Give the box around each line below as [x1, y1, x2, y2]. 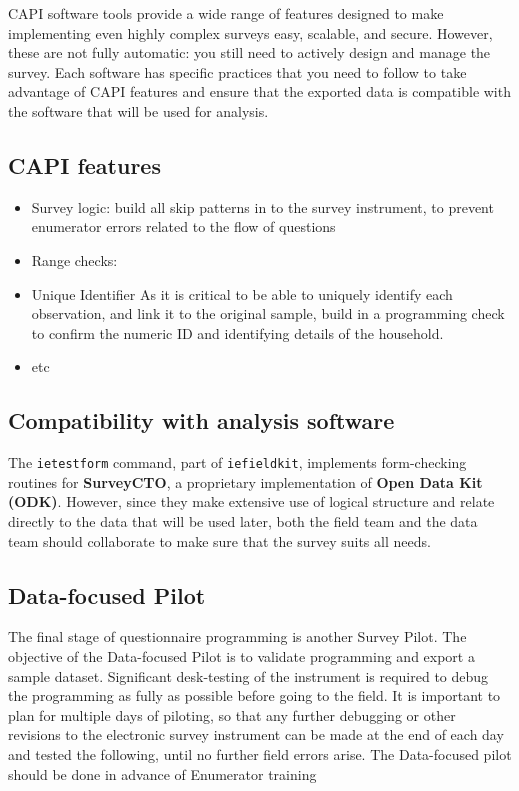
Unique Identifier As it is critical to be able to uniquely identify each [31, 283, 453, 304]
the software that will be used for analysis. [8, 100, 269, 121]
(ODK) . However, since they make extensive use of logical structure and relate [8, 491, 495, 512]
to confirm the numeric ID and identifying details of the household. [31, 322, 444, 343]
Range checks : [31, 249, 118, 270]
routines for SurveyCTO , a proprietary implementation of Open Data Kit [8, 471, 483, 492]
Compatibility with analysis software [8, 405, 395, 436]
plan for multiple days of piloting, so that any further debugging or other [8, 704, 456, 725]
